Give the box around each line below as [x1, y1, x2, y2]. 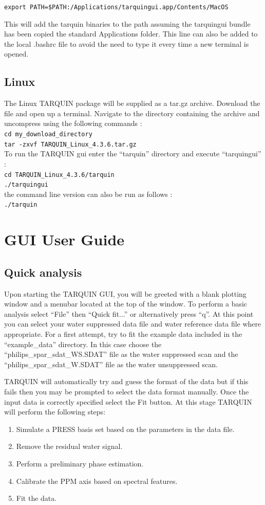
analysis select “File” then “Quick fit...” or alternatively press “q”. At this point [4, 308, 254, 319]
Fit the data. [16, 493, 57, 503]
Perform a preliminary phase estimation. [16, 458, 144, 468]
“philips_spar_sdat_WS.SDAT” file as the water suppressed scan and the [4, 349, 238, 359]
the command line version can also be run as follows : [4, 188, 173, 199]
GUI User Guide [4, 229, 125, 250]
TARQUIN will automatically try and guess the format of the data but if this [4, 376, 249, 387]
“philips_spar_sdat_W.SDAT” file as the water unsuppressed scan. [4, 358, 218, 369]
